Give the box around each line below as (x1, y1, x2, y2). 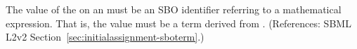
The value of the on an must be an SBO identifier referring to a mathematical (6, 2, 342, 16)
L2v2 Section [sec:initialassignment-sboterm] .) (6, 29, 205, 44)
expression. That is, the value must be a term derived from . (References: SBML (6, 15, 351, 30)
